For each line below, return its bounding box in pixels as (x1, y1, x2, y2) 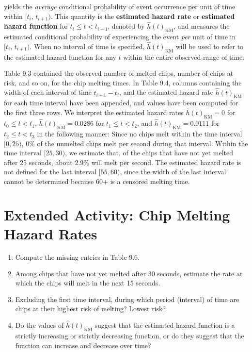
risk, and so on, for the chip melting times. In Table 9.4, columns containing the (4, 77, 242, 87)
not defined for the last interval (4, 167, 97, 177)
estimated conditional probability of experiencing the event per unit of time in (4, 32, 236, 42)
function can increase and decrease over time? (15, 340, 151, 350)
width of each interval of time (4, 87, 92, 97)
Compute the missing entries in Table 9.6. (15, 251, 140, 262)
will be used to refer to (175, 41, 244, 51)
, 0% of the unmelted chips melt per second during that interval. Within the (21, 138, 248, 148)
